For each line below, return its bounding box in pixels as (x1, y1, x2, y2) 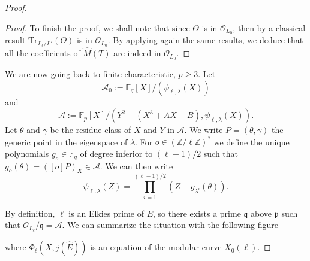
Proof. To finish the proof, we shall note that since (5, 21, 190, 34)
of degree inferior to (80, 147, 153, 159)
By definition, (5, 207, 55, 219)
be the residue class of (50, 123, 131, 136)
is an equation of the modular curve (90, 241, 222, 253)
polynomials (5, 147, 49, 159)
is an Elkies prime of (68, 207, 144, 219)
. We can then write (100, 159, 173, 172)
